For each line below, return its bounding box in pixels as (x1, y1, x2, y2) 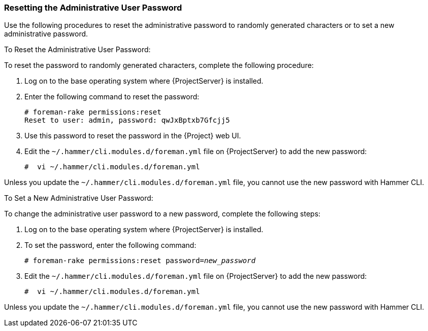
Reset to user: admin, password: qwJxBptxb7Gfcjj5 (24, 116, 230, 125)
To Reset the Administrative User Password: (4, 45, 151, 54)
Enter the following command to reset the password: (24, 92, 200, 101)
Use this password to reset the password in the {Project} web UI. (24, 131, 241, 140)
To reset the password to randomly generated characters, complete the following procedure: (4, 61, 314, 70)
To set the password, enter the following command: (24, 241, 196, 250)
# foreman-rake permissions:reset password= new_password (24, 256, 256, 265)
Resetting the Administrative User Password (4, 3, 182, 13)
